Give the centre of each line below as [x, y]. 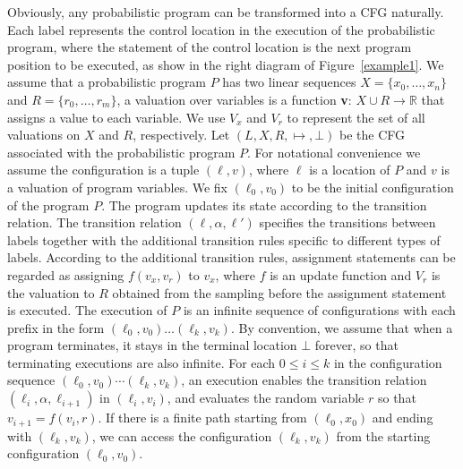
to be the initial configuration [373, 187]
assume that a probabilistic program [107, 82]
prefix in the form [56, 327]
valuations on [44, 135]
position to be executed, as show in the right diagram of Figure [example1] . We [226, 64]
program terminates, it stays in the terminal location [152, 345]
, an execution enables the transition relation [304, 380]
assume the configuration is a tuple [103, 170]
